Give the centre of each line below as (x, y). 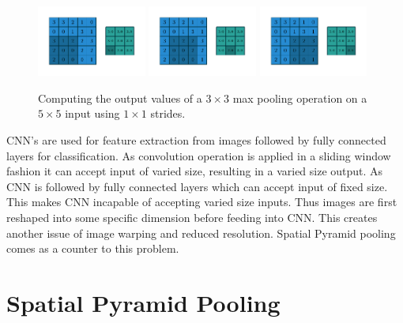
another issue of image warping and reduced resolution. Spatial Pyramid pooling (201, 233)
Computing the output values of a (120, 98)
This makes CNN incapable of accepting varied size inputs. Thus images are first (202, 202)
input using (92, 113)
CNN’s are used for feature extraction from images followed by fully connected (196, 139)
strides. (168, 113)
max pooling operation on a (300, 98)
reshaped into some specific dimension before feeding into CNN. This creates (192, 217)
